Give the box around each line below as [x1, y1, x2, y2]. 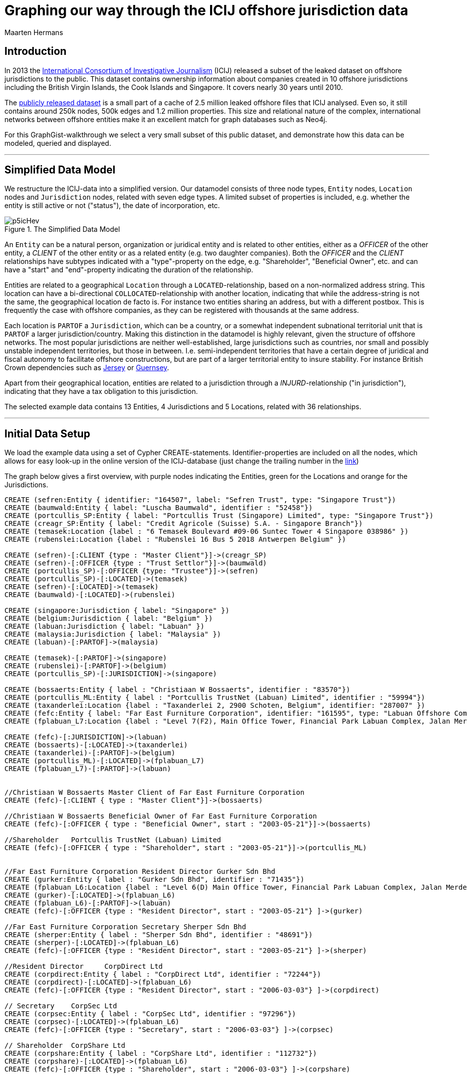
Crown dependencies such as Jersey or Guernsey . [4, 363, 170, 372]
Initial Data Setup [4, 427, 90, 440]
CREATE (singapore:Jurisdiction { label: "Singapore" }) [4, 606, 230, 615]
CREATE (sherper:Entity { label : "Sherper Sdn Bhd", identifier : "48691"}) [4, 931, 313, 939]
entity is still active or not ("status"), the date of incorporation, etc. [4, 201, 220, 210]
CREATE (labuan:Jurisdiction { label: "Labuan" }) [4, 622, 205, 631]
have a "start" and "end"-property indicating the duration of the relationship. [4, 265, 254, 274]
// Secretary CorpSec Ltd [4, 1002, 117, 1010]
